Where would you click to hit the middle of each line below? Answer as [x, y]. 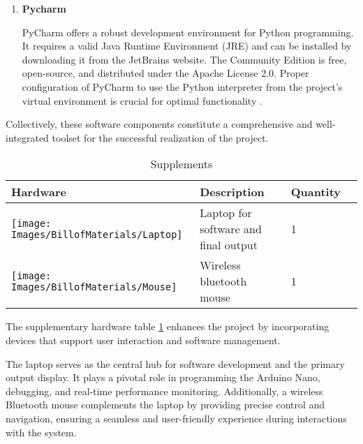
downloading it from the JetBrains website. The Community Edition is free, [184, 59]
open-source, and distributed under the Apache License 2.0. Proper [165, 73]
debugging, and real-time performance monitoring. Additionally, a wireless [164, 391]
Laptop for [226, 213]
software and [231, 229]
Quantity [316, 192]
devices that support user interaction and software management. [143, 340]
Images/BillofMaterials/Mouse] [94, 287]
